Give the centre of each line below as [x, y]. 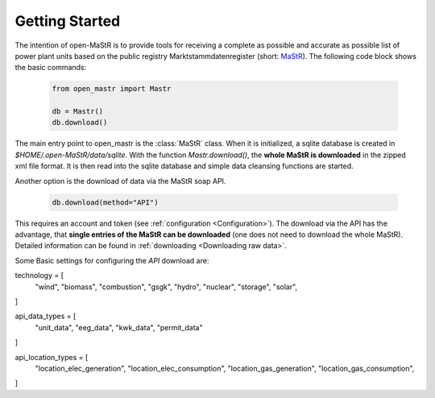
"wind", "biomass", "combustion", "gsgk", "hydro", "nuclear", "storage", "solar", [166, 287]
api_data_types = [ [46, 316]
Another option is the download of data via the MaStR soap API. [120, 180]
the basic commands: [51, 68]
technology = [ [39, 276]
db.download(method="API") [105, 202]
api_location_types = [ [52, 357]
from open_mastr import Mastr [112, 89]
